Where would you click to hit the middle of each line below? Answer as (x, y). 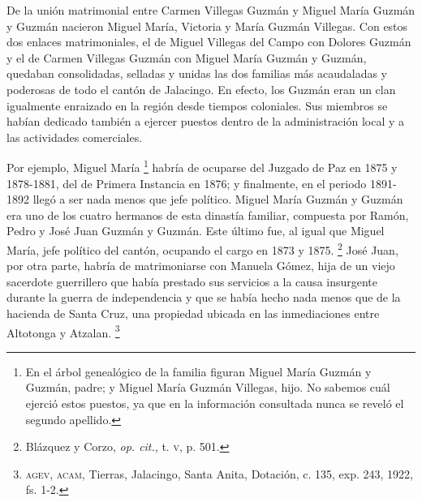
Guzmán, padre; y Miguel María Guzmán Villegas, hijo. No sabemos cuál (208, 387)
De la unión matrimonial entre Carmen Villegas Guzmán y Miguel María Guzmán (211, 10)
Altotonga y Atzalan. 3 (63, 331)
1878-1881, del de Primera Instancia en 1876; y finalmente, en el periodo (187, 183)
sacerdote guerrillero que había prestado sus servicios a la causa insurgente (192, 281)
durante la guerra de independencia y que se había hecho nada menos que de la (204, 297)
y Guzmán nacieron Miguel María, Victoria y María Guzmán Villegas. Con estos (207, 26)
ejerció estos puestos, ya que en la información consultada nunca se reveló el (215, 403)
